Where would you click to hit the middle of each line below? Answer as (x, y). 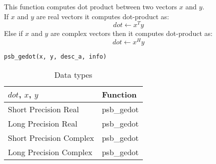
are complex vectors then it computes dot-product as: (131, 33)
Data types (73, 74)
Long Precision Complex (50, 152)
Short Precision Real (43, 109)
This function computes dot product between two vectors (90, 6)
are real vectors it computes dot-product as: (103, 16)
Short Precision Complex (51, 137)
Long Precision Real (43, 123)
